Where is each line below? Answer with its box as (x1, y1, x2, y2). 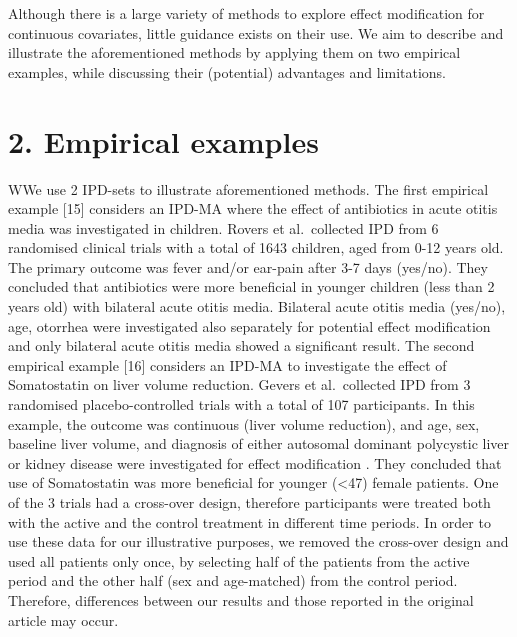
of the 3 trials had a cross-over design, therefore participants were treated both (8, 492, 491, 512)
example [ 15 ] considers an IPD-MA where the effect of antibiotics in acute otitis (8, 198, 498, 219)
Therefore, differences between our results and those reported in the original (8, 589, 474, 610)
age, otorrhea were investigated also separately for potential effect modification (8, 315, 491, 336)
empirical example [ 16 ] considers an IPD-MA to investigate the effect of (8, 354, 447, 375)
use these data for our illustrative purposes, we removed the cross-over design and (8, 531, 509, 552)
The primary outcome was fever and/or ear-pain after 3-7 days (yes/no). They (8, 256, 488, 277)
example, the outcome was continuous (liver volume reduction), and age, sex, (8, 413, 480, 434)
